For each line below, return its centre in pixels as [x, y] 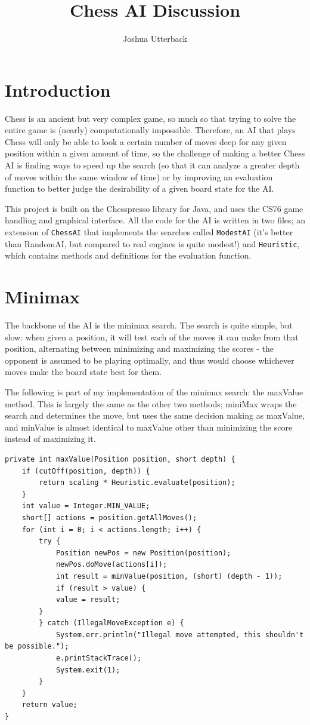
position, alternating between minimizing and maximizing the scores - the [139, 348]
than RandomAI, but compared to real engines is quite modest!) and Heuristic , [152, 243]
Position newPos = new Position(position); [143, 553]
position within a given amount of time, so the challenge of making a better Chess [155, 153]
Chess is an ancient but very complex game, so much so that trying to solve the [151, 118]
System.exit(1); [88, 670]
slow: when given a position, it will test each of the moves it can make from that [152, 337]
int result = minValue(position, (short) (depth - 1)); [169, 576]
